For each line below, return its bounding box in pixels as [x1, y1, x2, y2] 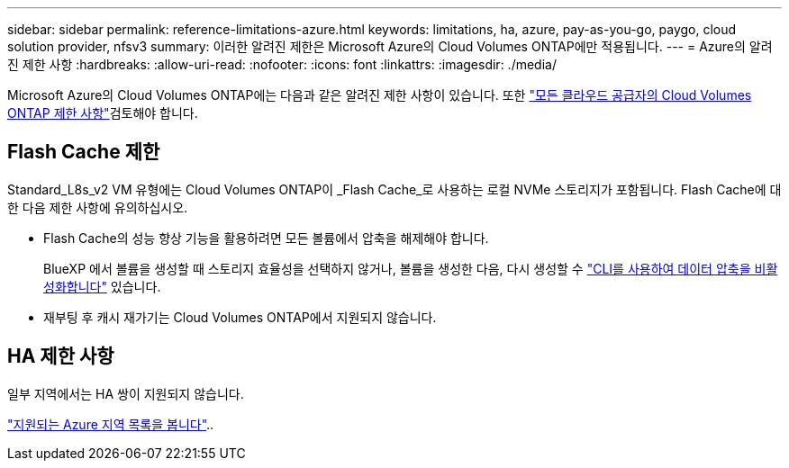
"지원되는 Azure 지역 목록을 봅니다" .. [7, 416, 214, 432]
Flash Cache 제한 [7, 140, 160, 164]
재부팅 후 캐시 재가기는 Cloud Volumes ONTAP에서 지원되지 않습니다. [43, 309, 437, 325]
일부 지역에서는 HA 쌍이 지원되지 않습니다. [7, 385, 244, 401]
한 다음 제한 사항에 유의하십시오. [7, 199, 188, 215]
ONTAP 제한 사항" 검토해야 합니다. [7, 105, 198, 121]
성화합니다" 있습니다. [43, 278, 161, 294]
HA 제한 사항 [7, 345, 114, 368]
